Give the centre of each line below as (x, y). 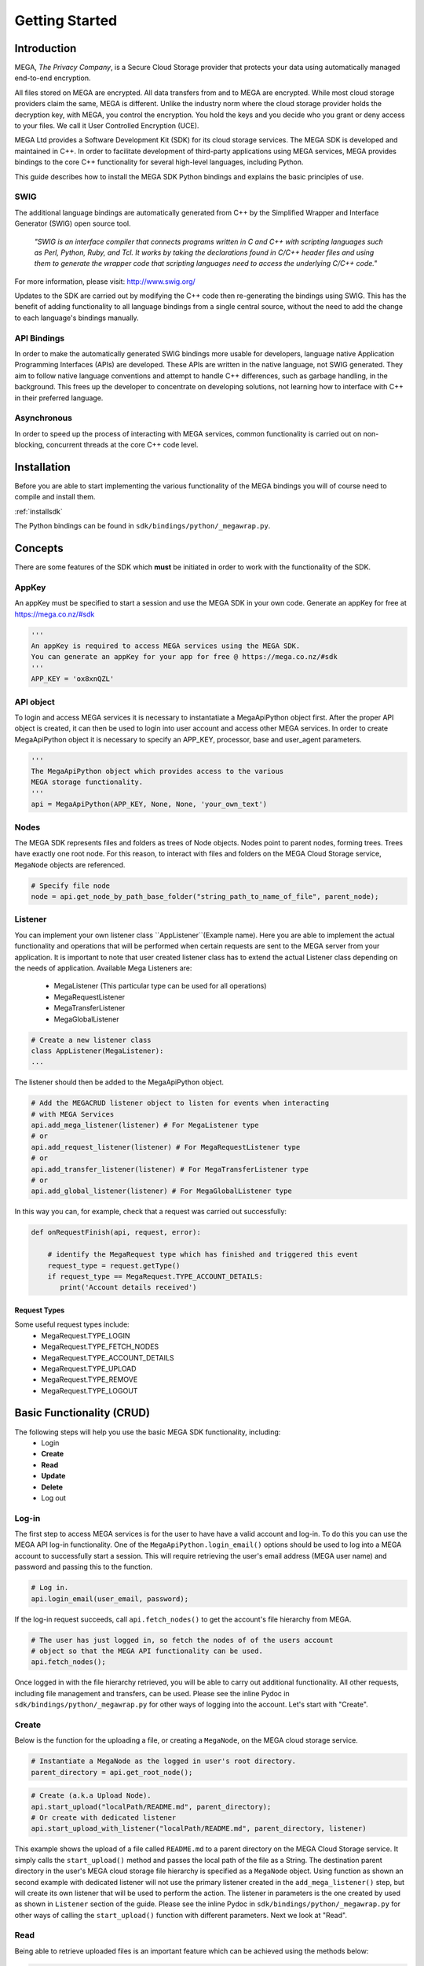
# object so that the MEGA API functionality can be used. (147, 1651)
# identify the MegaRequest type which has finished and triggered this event (203, 1255)
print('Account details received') (128, 1287)
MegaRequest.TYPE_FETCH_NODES (100, 1347)
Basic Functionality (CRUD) (82, 1413)
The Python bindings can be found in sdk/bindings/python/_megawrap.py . (143, 526)
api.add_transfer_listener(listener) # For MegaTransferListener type (170, 1169)
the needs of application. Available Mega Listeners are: (103, 968)
